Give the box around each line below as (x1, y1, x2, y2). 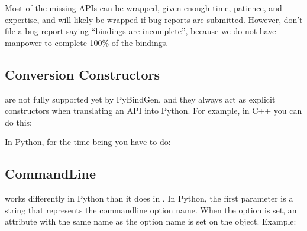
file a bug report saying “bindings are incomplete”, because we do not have (5, 25, 276, 37)
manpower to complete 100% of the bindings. (5, 36, 169, 48)
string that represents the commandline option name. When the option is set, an (5, 203, 297, 216)
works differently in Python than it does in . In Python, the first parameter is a (5, 192, 293, 204)
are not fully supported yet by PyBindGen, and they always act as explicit (5, 93, 276, 105)
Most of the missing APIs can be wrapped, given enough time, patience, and (5, 2, 282, 14)
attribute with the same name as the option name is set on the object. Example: (5, 215, 296, 227)
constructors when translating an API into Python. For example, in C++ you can (5, 104, 302, 117)
